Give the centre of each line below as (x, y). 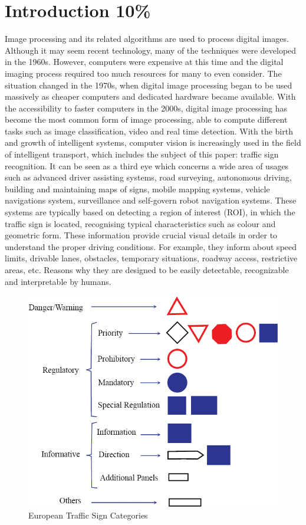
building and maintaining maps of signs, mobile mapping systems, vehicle (137, 188)
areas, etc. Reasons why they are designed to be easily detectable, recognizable (147, 270)
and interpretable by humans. (58, 281)
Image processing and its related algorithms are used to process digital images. (147, 39)
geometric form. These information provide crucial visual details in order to (141, 235)
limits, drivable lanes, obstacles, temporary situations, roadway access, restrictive (151, 258)
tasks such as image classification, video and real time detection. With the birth (149, 131)
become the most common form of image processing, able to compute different (146, 119)
